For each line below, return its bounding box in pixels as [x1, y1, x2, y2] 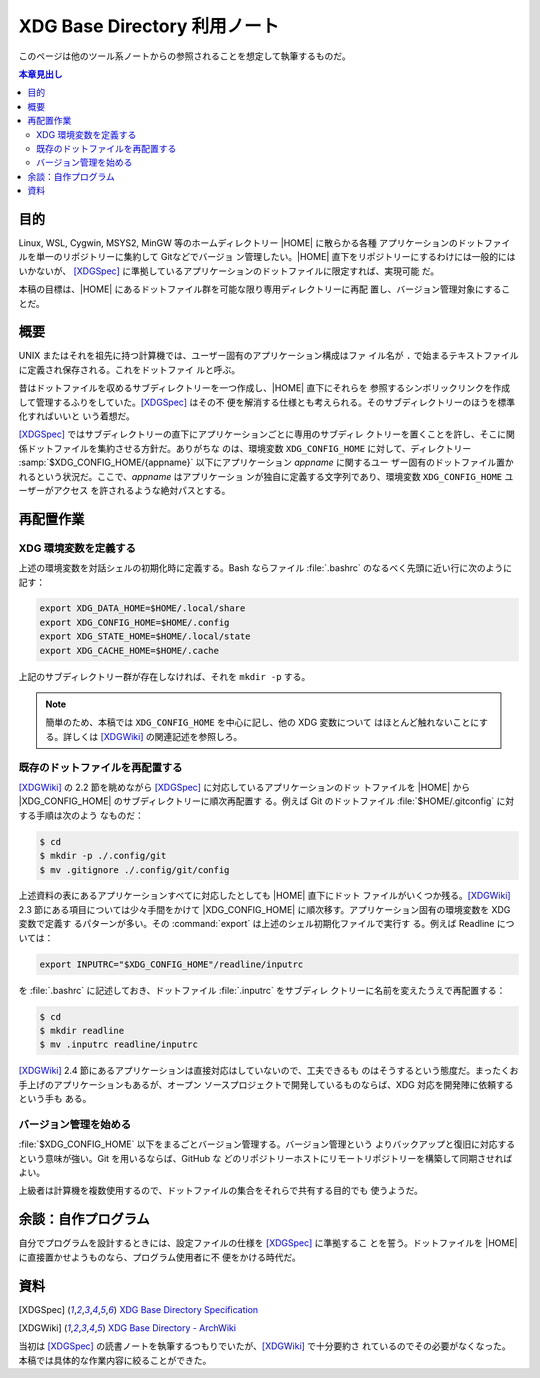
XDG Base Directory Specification [119, 1303, 259, 1315]
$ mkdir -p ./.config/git [39, 850, 167, 862]
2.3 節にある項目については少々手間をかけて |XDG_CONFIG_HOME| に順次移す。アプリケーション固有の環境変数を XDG [18, 903, 511, 915]
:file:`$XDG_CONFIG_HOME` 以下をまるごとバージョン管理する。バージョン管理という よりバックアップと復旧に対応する [18, 1138, 516, 1150]
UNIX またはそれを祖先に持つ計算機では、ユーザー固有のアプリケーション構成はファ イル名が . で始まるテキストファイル [18, 350, 519, 362]
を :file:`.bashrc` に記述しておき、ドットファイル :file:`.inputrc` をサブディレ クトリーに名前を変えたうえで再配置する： [18, 984, 506, 996]
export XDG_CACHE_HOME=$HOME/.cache [39, 645, 220, 656]
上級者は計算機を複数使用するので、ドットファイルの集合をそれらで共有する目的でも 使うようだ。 [18, 1185, 424, 1197]
